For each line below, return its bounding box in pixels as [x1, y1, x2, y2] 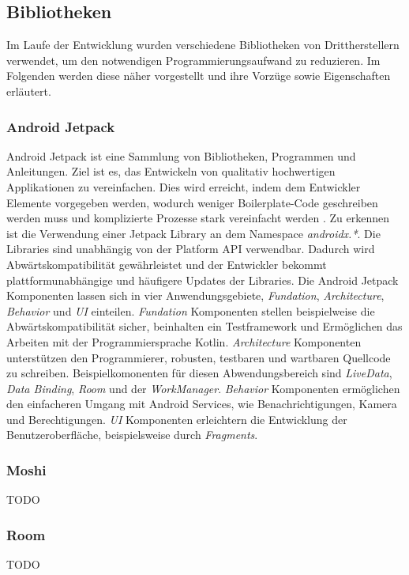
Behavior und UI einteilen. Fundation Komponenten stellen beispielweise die [6, 302, 375, 319]
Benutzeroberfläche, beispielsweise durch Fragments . [6, 426, 258, 443]
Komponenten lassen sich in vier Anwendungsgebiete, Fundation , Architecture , [6, 287, 385, 304]
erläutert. [6, 82, 51, 99]
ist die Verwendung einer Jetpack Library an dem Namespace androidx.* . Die [6, 225, 381, 241]
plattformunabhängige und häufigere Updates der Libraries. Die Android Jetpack [6, 271, 399, 288]
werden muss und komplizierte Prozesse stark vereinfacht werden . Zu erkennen [6, 210, 389, 226]
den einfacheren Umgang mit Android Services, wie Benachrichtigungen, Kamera [6, 395, 397, 412]
